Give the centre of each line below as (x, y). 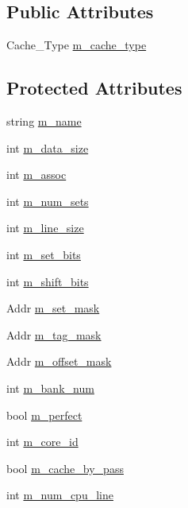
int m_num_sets (48, 201)
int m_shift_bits (48, 281)
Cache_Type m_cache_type (77, 45)
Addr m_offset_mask (59, 361)
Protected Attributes (94, 88)
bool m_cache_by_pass (65, 468)
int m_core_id (42, 442)
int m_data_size (48, 147)
